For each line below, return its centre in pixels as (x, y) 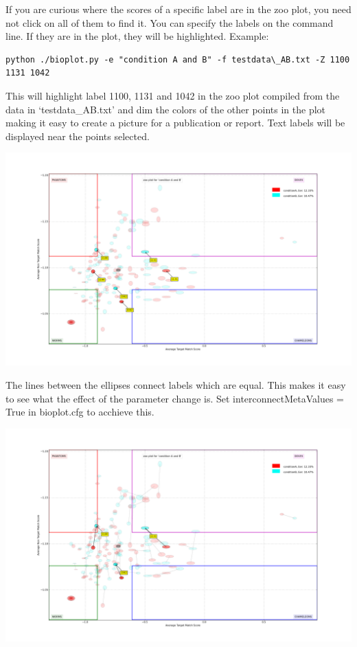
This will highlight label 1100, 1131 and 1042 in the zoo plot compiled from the (173, 95)
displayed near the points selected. (78, 136)
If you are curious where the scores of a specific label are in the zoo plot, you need (178, 9)
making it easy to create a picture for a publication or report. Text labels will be (175, 123)
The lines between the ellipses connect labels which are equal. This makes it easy (176, 385)
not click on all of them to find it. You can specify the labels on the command (170, 22)
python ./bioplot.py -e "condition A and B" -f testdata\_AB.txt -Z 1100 (178, 59)
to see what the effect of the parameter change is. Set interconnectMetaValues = (175, 398)
